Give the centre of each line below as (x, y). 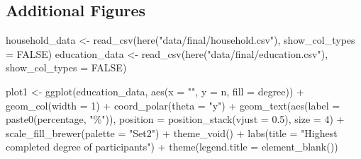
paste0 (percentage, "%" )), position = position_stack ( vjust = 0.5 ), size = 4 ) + (175, 119)
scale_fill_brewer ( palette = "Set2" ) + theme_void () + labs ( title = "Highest (172, 132)
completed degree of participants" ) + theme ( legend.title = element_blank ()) (172, 147)
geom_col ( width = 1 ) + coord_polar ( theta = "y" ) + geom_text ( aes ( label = (173, 105)
